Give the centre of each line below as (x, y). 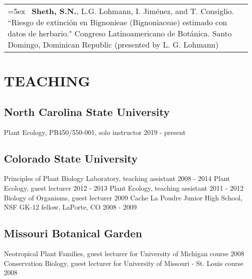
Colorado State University (71, 158)
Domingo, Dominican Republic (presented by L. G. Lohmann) (113, 44)
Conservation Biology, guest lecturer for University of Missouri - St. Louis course (124, 263)
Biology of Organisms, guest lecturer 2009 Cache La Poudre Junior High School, (123, 197)
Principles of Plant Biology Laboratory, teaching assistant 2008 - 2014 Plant (117, 178)
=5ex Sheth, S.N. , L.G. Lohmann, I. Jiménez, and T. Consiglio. (121, 11)
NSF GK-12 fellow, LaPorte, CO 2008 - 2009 (71, 207)
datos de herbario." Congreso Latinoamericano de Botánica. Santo (120, 33)
